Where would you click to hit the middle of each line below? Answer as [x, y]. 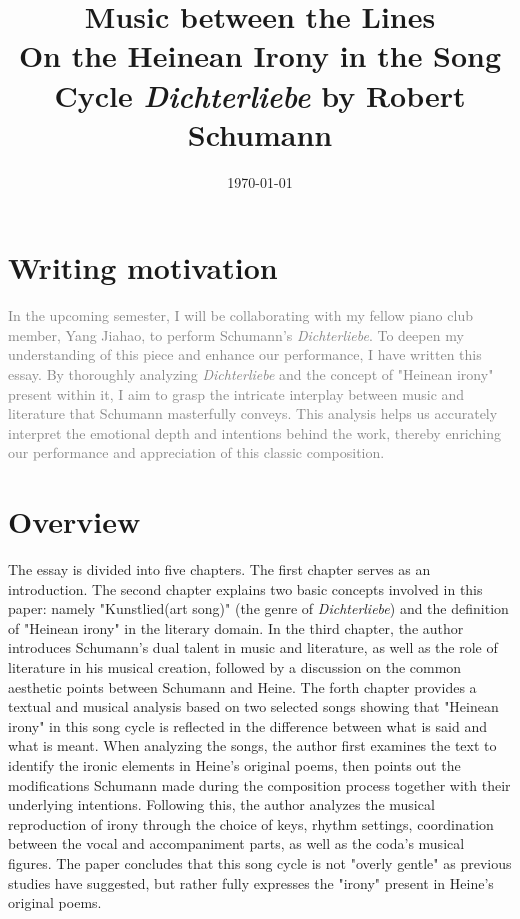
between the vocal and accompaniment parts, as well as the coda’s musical [236, 843]
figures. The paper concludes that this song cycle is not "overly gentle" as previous [260, 863]
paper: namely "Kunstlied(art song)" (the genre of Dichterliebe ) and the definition [258, 608]
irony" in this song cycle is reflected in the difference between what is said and [247, 725]
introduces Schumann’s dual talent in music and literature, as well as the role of [253, 647]
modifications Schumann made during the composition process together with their [259, 784]
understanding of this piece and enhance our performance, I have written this [245, 354]
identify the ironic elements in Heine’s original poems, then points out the [234, 765]
